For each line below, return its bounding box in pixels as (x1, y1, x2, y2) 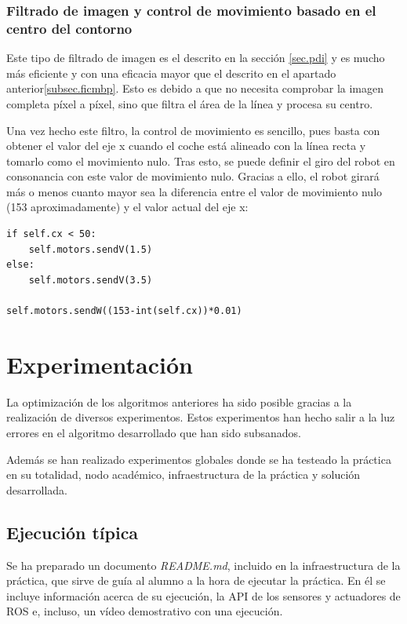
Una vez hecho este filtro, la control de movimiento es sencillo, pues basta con (6, 122, 380, 138)
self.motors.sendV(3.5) (28, 274, 153, 286)
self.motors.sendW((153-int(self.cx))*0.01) (6, 305, 242, 317)
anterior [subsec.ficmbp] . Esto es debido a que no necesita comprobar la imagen (6, 80, 383, 97)
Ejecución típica (6, 520, 139, 544)
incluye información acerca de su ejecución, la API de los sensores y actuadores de (6, 587, 401, 604)
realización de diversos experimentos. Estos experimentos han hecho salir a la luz (6, 409, 395, 425)
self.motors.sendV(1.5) (28, 243, 153, 255)
